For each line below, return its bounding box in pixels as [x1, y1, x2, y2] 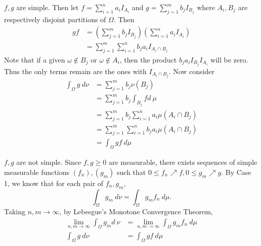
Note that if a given [4, 54, 65, 65]
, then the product [119, 54, 177, 65]
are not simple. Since [16, 157, 81, 167]
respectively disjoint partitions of [4, 14, 106, 24]
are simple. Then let [16, 2, 79, 12]
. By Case [221, 166, 251, 177]
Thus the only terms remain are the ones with [4, 66, 147, 76]
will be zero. [210, 54, 248, 65]
